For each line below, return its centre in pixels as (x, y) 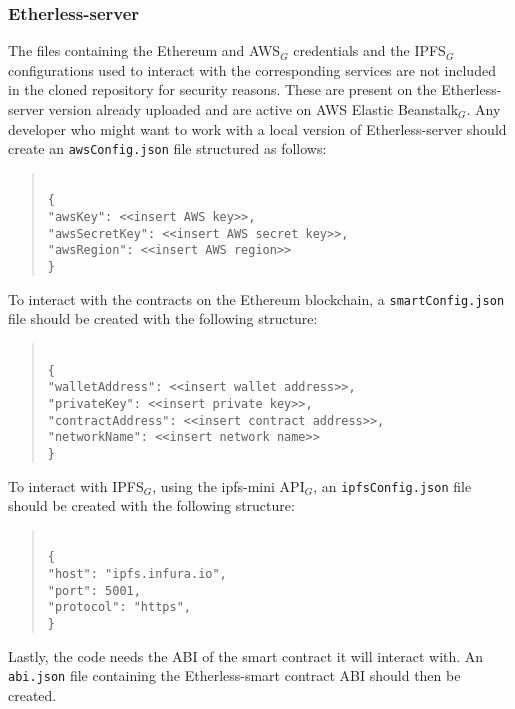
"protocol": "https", (119, 607)
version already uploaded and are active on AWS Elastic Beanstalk (253, 109)
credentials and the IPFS (369, 50)
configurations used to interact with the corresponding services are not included (252, 69)
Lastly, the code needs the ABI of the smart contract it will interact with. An (246, 655)
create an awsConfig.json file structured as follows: (167, 148)
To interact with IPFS (76, 485)
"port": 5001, (94, 590)
